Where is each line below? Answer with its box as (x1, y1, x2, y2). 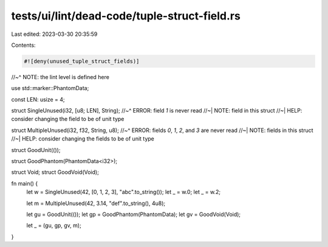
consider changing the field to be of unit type (11, 116, 125, 123)
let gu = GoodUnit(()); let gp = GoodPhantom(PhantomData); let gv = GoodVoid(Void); (26, 210, 241, 218)
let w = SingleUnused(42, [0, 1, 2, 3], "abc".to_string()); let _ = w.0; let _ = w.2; (26, 189, 221, 196)
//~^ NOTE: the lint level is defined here (11, 73, 109, 80)
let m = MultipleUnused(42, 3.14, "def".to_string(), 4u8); (26, 200, 166, 207)
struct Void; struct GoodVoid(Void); (11, 169, 100, 176)
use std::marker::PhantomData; (11, 85, 89, 92)
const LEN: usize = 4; (11, 96, 65, 103)
